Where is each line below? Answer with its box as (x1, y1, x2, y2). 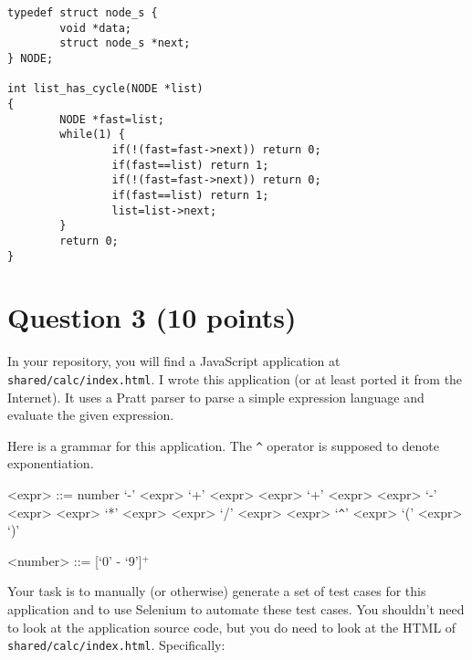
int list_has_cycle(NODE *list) (7, 82, 204, 96)
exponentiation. (7, 454, 94, 473)
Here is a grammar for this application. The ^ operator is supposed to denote (7, 435, 439, 455)
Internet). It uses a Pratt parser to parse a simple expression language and (7, 387, 425, 406)
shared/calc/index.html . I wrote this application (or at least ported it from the (7, 369, 463, 388)
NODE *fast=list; (59, 112, 164, 126)
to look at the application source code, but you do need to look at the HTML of (7, 617, 456, 636)
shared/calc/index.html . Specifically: (7, 635, 226, 655)
